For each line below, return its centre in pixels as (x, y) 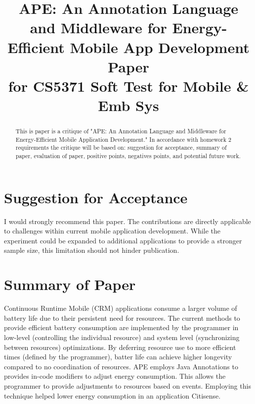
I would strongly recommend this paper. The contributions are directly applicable (127, 221)
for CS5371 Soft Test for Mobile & (128, 86)
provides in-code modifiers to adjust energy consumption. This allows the (115, 376)
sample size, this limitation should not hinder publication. (92, 250)
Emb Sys (128, 105)
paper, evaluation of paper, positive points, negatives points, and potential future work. (128, 156)
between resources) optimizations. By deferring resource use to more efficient (120, 347)
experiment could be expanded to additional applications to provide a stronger (123, 240)
